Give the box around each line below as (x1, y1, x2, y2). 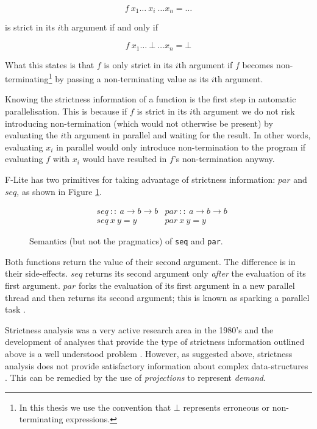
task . (5, 303, 26, 316)
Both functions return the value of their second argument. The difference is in (5, 255, 296, 268)
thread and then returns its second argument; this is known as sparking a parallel (5, 291, 310, 303)
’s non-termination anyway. (173, 152, 275, 165)
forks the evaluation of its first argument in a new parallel (78, 279, 295, 291)
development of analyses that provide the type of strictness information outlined (5, 335, 305, 348)
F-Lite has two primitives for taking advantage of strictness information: (5, 172, 276, 185)
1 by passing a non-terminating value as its (48, 71, 209, 85)
